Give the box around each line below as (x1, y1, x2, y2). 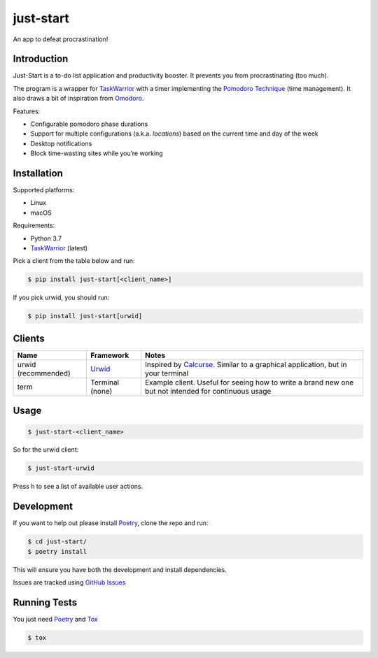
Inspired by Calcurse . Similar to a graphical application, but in (144, 359, 347, 369)
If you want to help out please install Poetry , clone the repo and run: (13, 519, 209, 527)
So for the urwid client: (13, 445, 79, 454)
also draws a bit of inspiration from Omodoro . (13, 94, 144, 103)
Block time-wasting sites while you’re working (30, 149, 164, 157)
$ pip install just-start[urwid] (27, 312, 143, 320)
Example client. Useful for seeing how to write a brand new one (144, 378, 354, 387)
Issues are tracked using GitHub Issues (13, 578, 126, 587)
